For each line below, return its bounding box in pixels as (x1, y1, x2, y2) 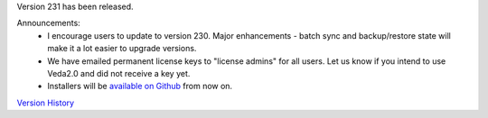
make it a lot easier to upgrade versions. (47, 43, 197, 54)
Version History (16, 97, 75, 108)
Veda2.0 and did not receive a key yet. (47, 68, 191, 78)
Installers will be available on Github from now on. (47, 81, 233, 92)
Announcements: (16, 18, 80, 29)
